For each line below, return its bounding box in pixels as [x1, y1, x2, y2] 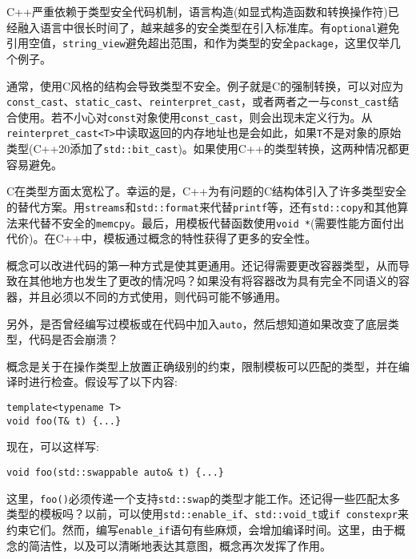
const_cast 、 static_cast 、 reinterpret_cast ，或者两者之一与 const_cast [6, 93, 388, 110]
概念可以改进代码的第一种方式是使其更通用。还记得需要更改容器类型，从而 [6, 256, 398, 273]
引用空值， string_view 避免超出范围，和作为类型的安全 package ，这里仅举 [6, 34, 390, 51]
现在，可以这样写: [6, 438, 99, 455]
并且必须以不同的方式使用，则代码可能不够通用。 [28, 288, 286, 304]
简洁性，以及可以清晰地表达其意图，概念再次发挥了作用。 [28, 537, 331, 553]
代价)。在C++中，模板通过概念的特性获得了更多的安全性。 [6, 230, 317, 247]
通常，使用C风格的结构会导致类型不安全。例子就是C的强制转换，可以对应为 [6, 77, 404, 94]
